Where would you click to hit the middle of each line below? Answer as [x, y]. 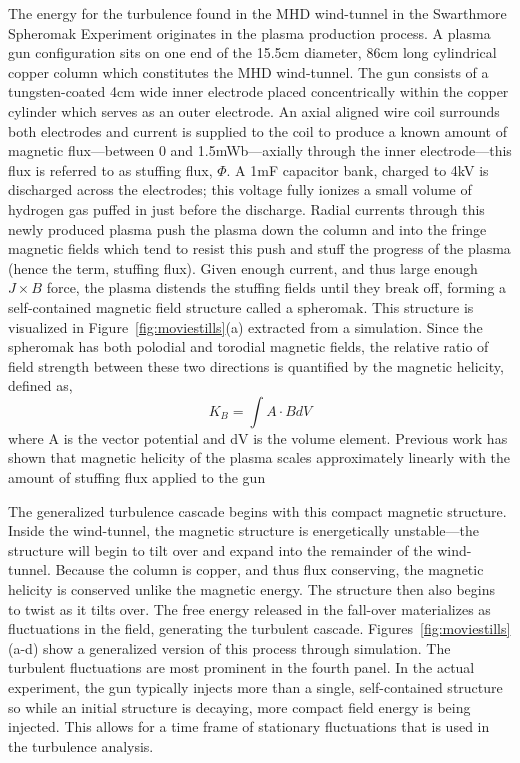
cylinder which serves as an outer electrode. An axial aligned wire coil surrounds [254, 110]
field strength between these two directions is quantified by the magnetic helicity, [256, 365]
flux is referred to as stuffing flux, [110, 169]
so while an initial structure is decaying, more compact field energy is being [239, 706]
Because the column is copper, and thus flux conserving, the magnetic [269, 569]
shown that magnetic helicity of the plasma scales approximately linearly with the [259, 457]
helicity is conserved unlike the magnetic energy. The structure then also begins [252, 589]
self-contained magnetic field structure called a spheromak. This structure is [241, 306]
